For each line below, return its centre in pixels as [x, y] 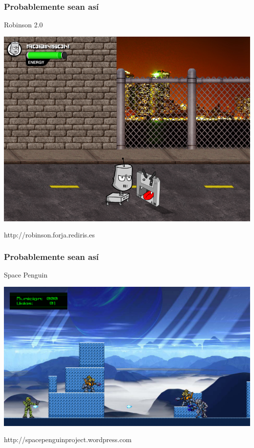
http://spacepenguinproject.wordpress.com [68, 439]
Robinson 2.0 [23, 25]
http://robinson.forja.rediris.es [49, 235]
